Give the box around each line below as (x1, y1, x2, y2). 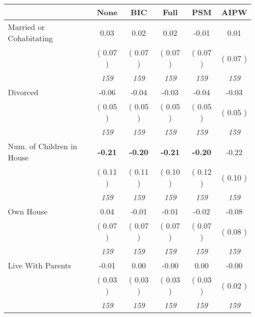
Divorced (8, 86, 39, 98)
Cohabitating (8, 32, 53, 44)
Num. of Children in (8, 140, 77, 152)
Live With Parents (8, 260, 72, 271)
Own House (8, 206, 48, 217)
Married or (8, 21, 45, 32)
